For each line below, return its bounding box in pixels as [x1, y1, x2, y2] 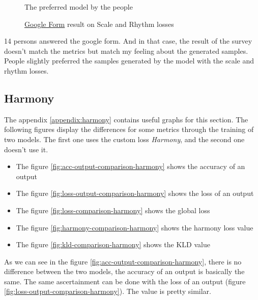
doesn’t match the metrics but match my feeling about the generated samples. [4, 45, 248, 56]
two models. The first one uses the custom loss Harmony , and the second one [4, 134, 245, 144]
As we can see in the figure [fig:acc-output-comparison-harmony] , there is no [4, 256, 242, 266]
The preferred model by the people [24, 2, 133, 12]
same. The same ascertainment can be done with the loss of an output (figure [4, 276, 246, 286]
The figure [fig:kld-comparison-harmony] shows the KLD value [16, 239, 210, 250]
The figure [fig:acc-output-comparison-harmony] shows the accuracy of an [16, 161, 245, 172]
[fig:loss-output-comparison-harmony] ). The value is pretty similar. [4, 286, 211, 296]
